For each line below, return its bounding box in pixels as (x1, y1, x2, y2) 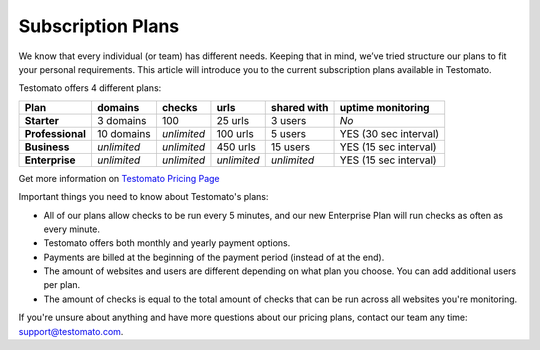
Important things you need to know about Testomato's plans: (18, 191, 269, 203)
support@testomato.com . (18, 325, 124, 337)
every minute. (43, 223, 100, 235)
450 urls (216, 140, 257, 154)
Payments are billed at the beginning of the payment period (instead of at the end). (43, 251, 385, 263)
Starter (24, 113, 60, 127)
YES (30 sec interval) (339, 126, 440, 140)
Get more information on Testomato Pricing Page (18, 172, 220, 184)
